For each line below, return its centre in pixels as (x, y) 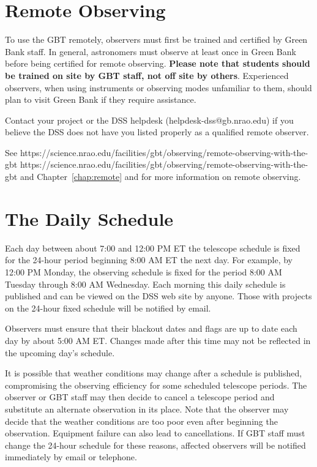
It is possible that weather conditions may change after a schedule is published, (154, 373)
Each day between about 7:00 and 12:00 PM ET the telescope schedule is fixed (153, 248)
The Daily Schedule (89, 218)
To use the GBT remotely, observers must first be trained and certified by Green (156, 39)
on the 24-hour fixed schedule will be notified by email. (108, 308)
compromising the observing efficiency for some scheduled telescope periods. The (156, 385)
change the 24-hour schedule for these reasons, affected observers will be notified (155, 445)
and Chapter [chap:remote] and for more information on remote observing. (160, 177)
